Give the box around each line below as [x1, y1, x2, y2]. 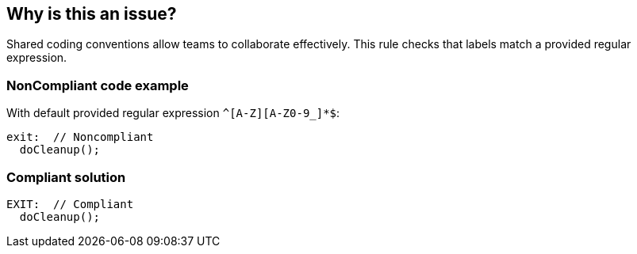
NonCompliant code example [6, 77, 189, 93]
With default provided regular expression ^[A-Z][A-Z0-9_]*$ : [6, 106, 340, 120]
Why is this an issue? [6, 4, 177, 24]
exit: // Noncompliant [6, 131, 154, 144]
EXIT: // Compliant [6, 197, 134, 210]
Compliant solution [6, 169, 126, 185]
